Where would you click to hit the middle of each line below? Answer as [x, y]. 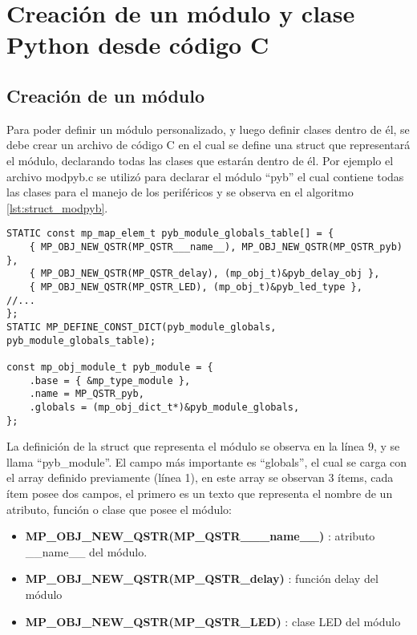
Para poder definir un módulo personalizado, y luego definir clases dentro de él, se [208, 129]
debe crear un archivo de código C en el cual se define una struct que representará [208, 145]
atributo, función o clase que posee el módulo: [119, 509]
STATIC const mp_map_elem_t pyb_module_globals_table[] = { [170, 234]
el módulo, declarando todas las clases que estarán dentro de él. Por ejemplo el [200, 160]
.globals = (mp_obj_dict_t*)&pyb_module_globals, [164, 407]
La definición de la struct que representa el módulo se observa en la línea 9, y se [203, 446]
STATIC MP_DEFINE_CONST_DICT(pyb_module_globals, [142, 327]
